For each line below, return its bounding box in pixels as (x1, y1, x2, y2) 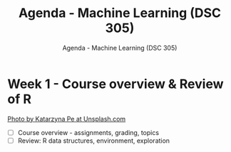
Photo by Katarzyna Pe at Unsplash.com (7, 114, 126, 123)
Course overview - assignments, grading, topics (17, 128, 159, 136)
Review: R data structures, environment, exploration (17, 136, 170, 145)
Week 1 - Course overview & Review (7, 76, 224, 92)
